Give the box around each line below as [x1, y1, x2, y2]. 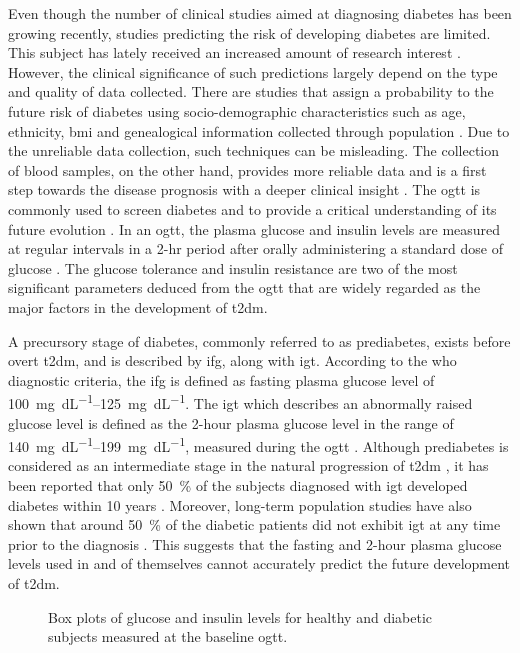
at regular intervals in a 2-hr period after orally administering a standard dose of [8, 238, 503, 259]
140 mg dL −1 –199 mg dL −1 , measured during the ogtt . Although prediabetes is [8, 433, 509, 456]
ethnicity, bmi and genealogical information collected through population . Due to [8, 120, 510, 141]
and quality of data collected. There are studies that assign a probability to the [8, 81, 494, 102]
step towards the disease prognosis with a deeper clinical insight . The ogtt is [8, 179, 481, 200]
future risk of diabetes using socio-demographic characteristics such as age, [8, 100, 466, 121]
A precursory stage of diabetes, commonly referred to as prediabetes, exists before [8, 330, 511, 351]
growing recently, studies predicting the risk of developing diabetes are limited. [8, 22, 491, 43]
